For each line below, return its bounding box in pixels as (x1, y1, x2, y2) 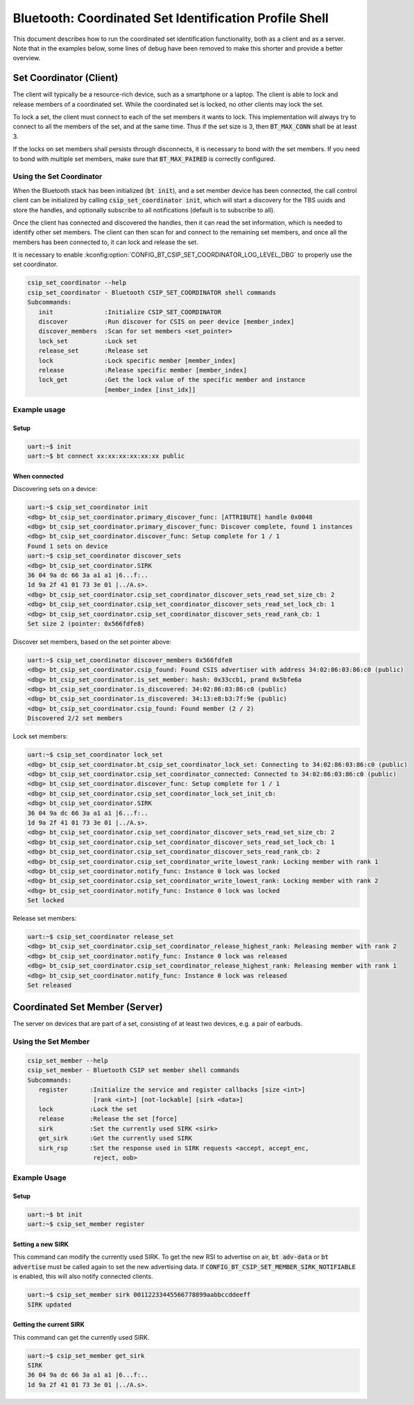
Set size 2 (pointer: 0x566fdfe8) (27, 619, 145, 628)
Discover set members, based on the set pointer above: (12, 637, 172, 646)
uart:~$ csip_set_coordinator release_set (27, 933, 174, 941)
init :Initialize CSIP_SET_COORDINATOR (38, 308, 222, 316)
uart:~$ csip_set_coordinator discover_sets (27, 552, 182, 560)
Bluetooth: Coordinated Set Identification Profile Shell (12, 10, 329, 26)
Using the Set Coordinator (12, 172, 103, 182)
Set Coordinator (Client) (12, 72, 119, 84)
